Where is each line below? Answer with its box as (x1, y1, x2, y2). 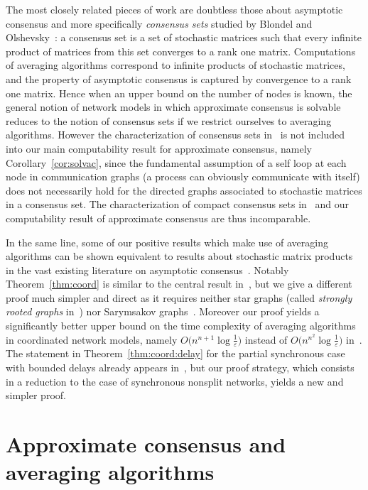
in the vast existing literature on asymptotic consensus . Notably (6, 262, 289, 277)
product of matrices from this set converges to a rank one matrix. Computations (6, 43, 356, 58)
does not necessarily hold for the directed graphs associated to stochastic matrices (6, 183, 362, 197)
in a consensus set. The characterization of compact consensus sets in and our (6, 197, 349, 212)
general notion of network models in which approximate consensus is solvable (6, 99, 341, 114)
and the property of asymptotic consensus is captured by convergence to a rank (6, 71, 352, 86)
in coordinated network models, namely (6, 332, 178, 347)
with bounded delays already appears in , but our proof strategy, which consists (6, 360, 355, 375)
